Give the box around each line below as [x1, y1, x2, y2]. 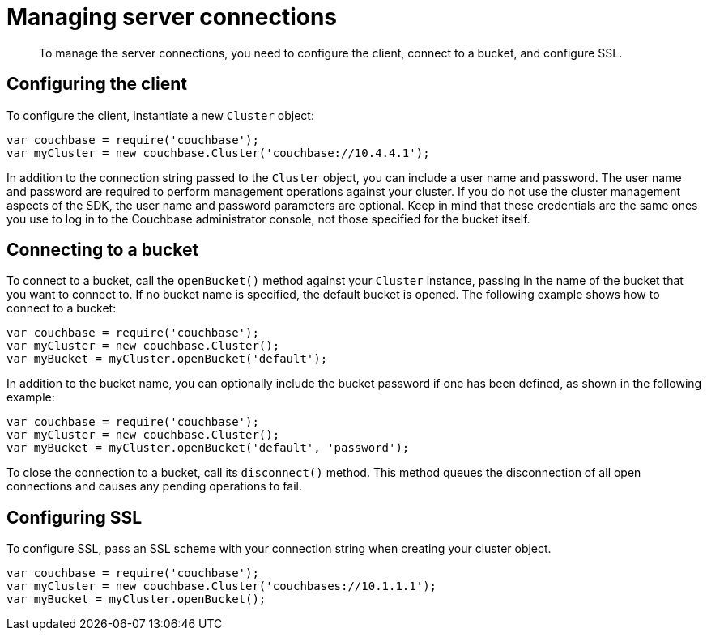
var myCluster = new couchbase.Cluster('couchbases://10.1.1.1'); [6, 580, 437, 593]
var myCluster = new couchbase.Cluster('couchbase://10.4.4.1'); [6, 146, 430, 159]
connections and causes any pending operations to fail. [6, 479, 302, 494]
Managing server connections [6, 3, 338, 31]
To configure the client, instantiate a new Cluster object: [6, 108, 314, 122]
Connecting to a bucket [6, 240, 199, 261]
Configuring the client [6, 74, 188, 95]
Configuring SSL [6, 507, 143, 528]
